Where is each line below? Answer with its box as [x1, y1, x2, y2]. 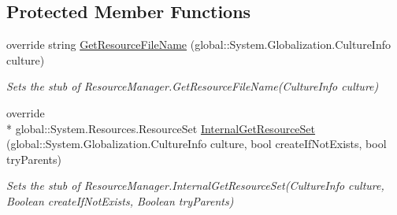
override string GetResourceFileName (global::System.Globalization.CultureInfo [6, 36, 391, 53]
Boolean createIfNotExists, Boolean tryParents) [6, 192, 234, 209]
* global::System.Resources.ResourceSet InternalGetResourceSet [6, 120, 316, 136]
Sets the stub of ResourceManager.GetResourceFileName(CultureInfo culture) [6, 78, 379, 95]
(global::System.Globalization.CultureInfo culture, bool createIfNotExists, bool [6, 135, 387, 152]
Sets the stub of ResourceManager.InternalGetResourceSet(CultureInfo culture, [6, 177, 384, 194]
